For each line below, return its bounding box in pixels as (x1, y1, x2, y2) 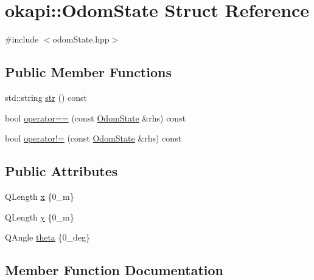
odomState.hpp (52, 33, 110, 46)
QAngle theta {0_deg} (5, 231, 91, 244)
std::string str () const (5, 90, 87, 103)
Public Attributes (5, 162, 118, 180)
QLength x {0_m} (5, 190, 74, 202)
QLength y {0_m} (5, 210, 74, 223)
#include (5, 33, 39, 46)
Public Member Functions (5, 63, 172, 81)
